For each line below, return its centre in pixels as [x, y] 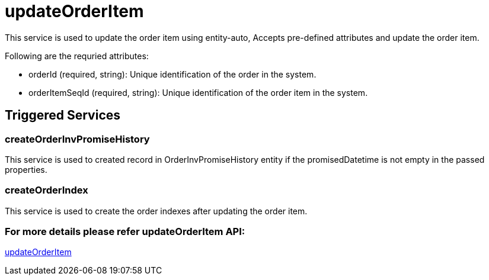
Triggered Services [63, 115]
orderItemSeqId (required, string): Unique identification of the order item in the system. [198, 92]
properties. [26, 169]
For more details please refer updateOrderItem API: [125, 232]
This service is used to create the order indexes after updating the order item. [156, 211]
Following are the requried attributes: [77, 56]
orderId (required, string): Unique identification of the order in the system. [172, 74]
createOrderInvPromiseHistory [77, 139]
